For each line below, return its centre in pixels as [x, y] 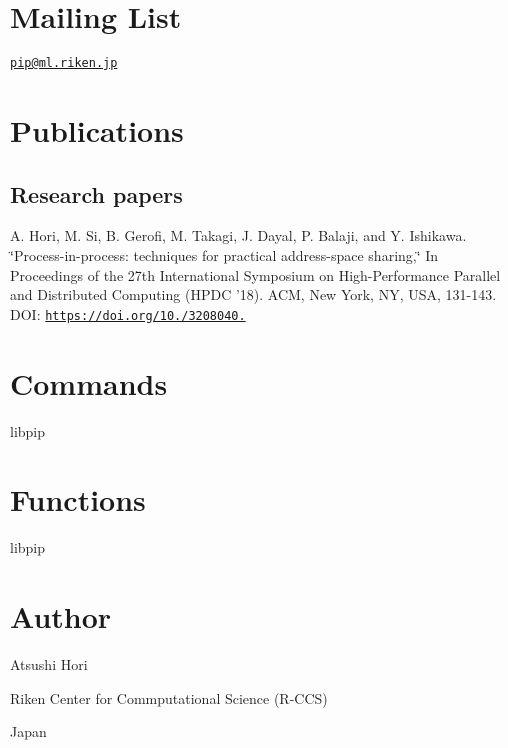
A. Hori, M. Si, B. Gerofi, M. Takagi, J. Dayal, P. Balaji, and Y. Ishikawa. [238, 235]
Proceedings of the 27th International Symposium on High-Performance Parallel [255, 274]
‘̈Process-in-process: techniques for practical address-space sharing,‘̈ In [224, 254]
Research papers [96, 193]
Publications [97, 129]
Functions [78, 499]
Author [61, 616]
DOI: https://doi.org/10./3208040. [128, 313]
